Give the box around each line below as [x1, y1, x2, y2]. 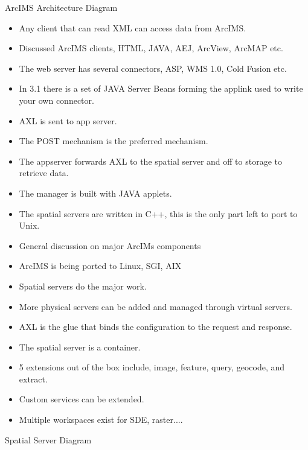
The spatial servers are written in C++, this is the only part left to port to [19, 207, 298, 220]
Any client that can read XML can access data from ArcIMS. [19, 21, 246, 34]
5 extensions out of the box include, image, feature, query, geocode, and [19, 361, 285, 373]
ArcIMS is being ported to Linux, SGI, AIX [19, 259, 182, 272]
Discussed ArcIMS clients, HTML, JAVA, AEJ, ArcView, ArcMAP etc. [19, 42, 283, 54]
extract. [19, 372, 48, 385]
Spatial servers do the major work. [19, 279, 147, 292]
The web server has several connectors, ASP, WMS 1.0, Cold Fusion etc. [19, 62, 287, 74]
